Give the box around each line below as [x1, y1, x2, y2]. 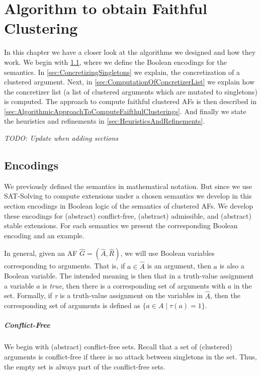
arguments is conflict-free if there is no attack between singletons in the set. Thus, [4, 351, 257, 361]
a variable [4, 280, 34, 291]
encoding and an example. [4, 230, 84, 240]
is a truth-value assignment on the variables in [60, 290, 203, 301]
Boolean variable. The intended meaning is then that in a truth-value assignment [4, 270, 254, 281]
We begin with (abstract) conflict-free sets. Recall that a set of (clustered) [4, 341, 232, 352]
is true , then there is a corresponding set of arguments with [42, 280, 226, 291]
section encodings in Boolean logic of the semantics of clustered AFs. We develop [4, 201, 253, 211]
